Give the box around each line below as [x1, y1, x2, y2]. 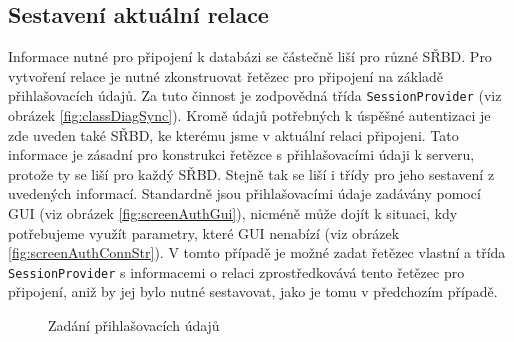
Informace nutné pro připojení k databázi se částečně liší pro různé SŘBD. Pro [8, 46, 492, 67]
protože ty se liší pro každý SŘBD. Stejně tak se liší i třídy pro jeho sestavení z [8, 163, 495, 184]
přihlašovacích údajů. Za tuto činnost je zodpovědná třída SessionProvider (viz [8, 85, 502, 106]
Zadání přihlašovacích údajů [48, 315, 220, 336]
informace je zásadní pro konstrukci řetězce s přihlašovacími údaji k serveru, [8, 144, 475, 165]
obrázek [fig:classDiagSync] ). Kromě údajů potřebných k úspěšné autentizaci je [8, 105, 491, 126]
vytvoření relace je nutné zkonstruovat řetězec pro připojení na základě [8, 65, 444, 86]
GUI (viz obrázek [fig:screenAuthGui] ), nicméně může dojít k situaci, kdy [8, 203, 458, 224]
